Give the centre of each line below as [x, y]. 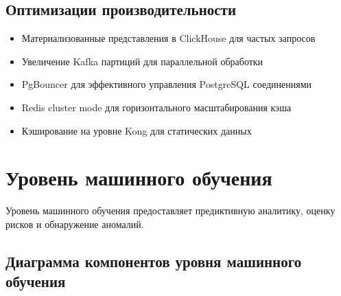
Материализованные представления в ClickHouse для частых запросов [168, 38]
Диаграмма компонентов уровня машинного [154, 261]
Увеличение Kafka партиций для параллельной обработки [142, 61]
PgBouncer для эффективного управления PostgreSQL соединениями [167, 84]
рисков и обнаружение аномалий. [75, 224]
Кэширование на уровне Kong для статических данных [137, 130]
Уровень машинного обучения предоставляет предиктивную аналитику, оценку [170, 210]
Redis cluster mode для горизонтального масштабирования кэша [156, 107]
